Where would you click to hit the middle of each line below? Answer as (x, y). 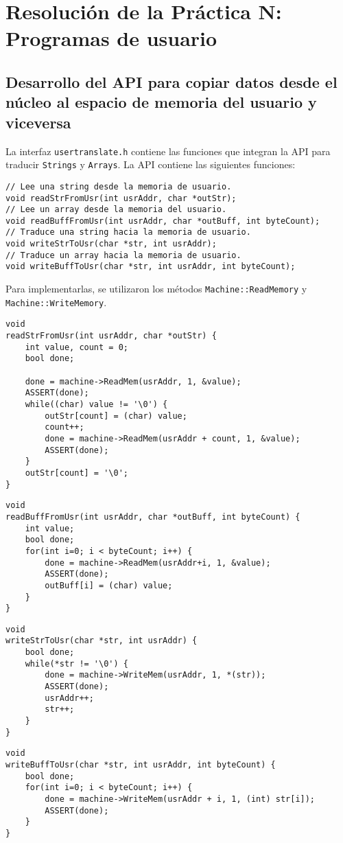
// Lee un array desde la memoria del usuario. (116, 210)
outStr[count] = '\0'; (76, 473)
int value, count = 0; (76, 347)
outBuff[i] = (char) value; (109, 585)
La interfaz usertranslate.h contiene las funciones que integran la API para (168, 151)
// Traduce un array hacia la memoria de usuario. (123, 255)
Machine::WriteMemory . (56, 302)
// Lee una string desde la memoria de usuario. (119, 186)
